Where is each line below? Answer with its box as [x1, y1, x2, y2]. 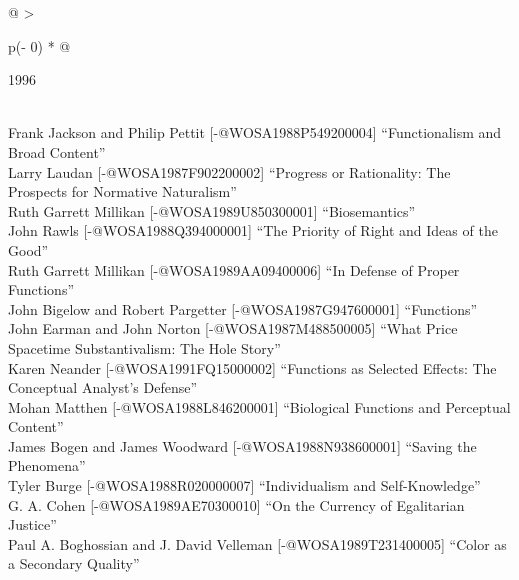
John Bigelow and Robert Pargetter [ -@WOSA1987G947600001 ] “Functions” [8, 298, 478, 319]
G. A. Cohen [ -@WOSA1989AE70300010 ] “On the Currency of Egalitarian [8, 494, 465, 515]
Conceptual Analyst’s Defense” [8, 377, 198, 398]
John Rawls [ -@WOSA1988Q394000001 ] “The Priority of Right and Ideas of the [8, 220, 498, 241]
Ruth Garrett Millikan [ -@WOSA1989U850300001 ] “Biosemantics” [8, 200, 416, 221]
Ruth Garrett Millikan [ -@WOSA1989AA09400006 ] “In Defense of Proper [8, 259, 460, 280]
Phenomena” [8, 455, 86, 476]
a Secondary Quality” [8, 553, 140, 574]
